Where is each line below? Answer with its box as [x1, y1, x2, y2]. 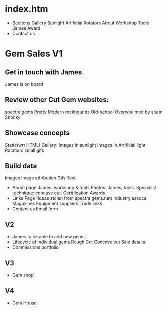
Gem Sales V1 [5, 48, 63, 59]
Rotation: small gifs [5, 147, 44, 153]
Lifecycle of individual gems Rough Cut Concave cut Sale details [12, 239, 145, 245]
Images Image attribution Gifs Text [5, 175, 76, 181]
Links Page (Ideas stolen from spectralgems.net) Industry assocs [12, 195, 146, 201]
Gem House [12, 300, 37, 306]
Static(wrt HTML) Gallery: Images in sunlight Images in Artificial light [5, 142, 146, 148]
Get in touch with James [5, 68, 82, 76]
